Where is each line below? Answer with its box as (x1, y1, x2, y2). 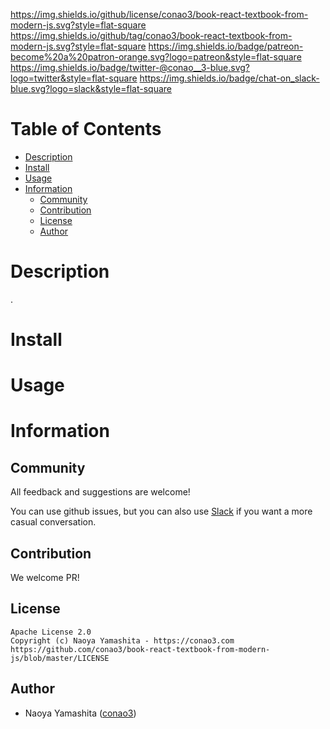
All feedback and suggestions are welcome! (10, 486, 191, 498)
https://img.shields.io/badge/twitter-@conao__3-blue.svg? (10, 62, 250, 73)
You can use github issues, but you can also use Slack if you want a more (10, 505, 313, 518)
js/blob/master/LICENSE (10, 653, 110, 663)
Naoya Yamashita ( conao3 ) (24, 707, 137, 719)
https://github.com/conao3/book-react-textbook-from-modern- (10, 644, 271, 654)
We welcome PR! (10, 572, 80, 584)
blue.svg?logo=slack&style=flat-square (10, 83, 173, 94)
